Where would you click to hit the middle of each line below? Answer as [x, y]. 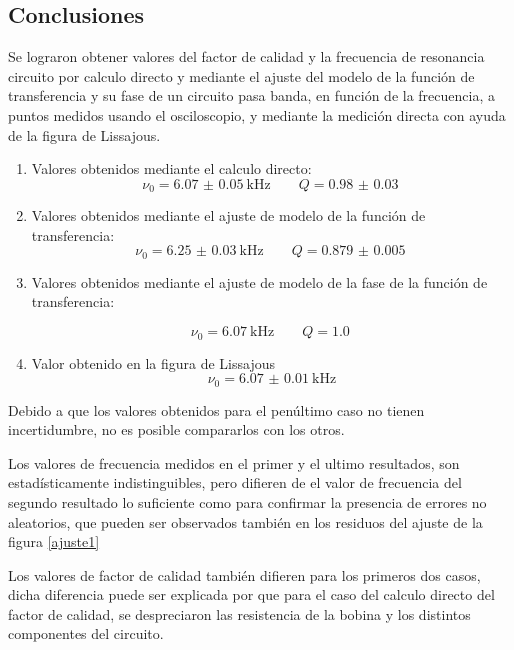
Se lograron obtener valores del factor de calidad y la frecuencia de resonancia [246, 56]
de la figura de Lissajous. [84, 134]
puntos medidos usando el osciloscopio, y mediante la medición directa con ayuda [257, 114]
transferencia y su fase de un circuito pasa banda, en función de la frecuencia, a [251, 95]
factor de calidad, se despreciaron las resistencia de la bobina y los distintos [239, 613]
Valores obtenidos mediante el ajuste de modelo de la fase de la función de [259, 281]
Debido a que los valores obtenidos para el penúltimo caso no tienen [216, 409]
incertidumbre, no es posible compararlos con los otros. [176, 429]
